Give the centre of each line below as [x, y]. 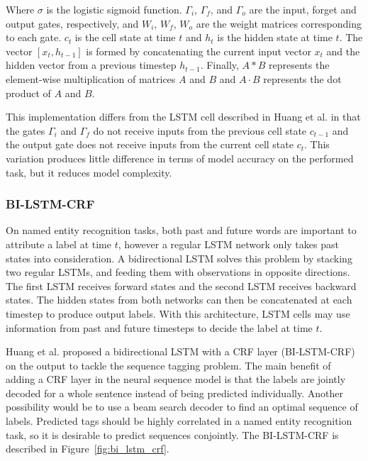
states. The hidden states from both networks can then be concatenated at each [179, 300]
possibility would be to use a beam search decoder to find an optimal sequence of [182, 407]
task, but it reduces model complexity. [89, 172]
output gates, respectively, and [72, 23]
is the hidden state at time [275, 37]
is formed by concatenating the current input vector [199, 51]
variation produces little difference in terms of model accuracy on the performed [180, 158]
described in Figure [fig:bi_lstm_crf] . [88, 449]
